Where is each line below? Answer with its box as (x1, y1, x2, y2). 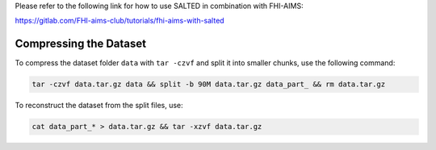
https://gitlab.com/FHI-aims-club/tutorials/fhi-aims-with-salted (15, 16, 225, 26)
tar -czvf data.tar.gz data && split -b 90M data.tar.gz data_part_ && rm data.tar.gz (31, 80, 386, 89)
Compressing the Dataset (15, 37, 147, 51)
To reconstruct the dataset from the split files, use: (15, 101, 183, 110)
